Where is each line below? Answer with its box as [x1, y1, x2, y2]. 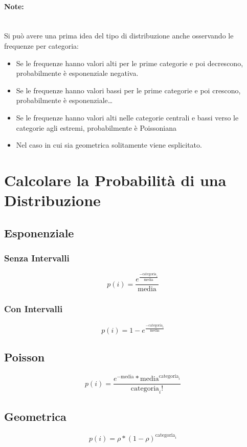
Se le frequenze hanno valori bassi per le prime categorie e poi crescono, [16, 85, 241, 95]
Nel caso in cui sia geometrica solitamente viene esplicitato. [16, 139, 202, 150]
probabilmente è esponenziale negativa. [16, 68, 139, 78]
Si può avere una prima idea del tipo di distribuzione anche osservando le [4, 30, 234, 41]
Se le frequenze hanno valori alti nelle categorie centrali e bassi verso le [16, 112, 239, 123]
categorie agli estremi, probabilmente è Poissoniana [16, 122, 176, 133]
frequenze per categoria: [4, 40, 79, 51]
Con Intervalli [4, 302, 63, 315]
